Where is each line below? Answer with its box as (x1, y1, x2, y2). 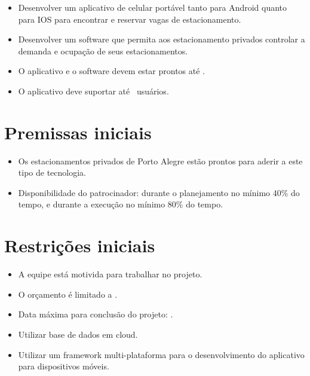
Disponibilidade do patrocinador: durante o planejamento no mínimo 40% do (18, 186, 300, 198)
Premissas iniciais (4, 120, 152, 144)
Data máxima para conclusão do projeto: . (18, 308, 173, 320)
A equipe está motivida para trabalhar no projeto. (18, 268, 202, 280)
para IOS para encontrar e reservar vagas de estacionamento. (18, 13, 241, 25)
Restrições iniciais (4, 233, 155, 258)
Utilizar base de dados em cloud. (18, 328, 138, 340)
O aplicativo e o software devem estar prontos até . (18, 65, 205, 77)
